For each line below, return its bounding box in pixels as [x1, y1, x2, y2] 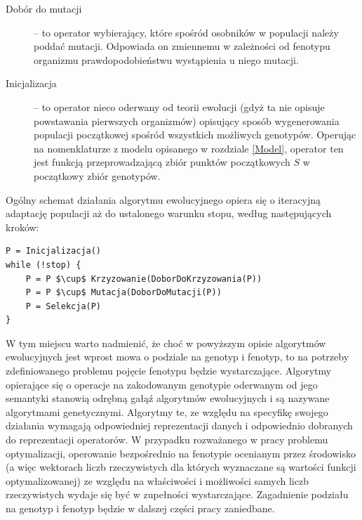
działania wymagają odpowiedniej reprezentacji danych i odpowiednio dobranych [6, 418, 353, 433]
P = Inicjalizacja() [6, 246, 102, 256]
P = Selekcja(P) [25, 301, 102, 311]
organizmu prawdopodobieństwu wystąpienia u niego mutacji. [34, 52, 299, 67]
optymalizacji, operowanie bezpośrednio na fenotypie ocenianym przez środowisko [6, 446, 356, 460]
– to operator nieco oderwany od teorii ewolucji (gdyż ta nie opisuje [34, 99, 325, 114]
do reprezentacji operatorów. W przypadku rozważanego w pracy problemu [6, 432, 328, 447]
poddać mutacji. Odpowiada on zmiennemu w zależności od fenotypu [34, 39, 330, 53]
